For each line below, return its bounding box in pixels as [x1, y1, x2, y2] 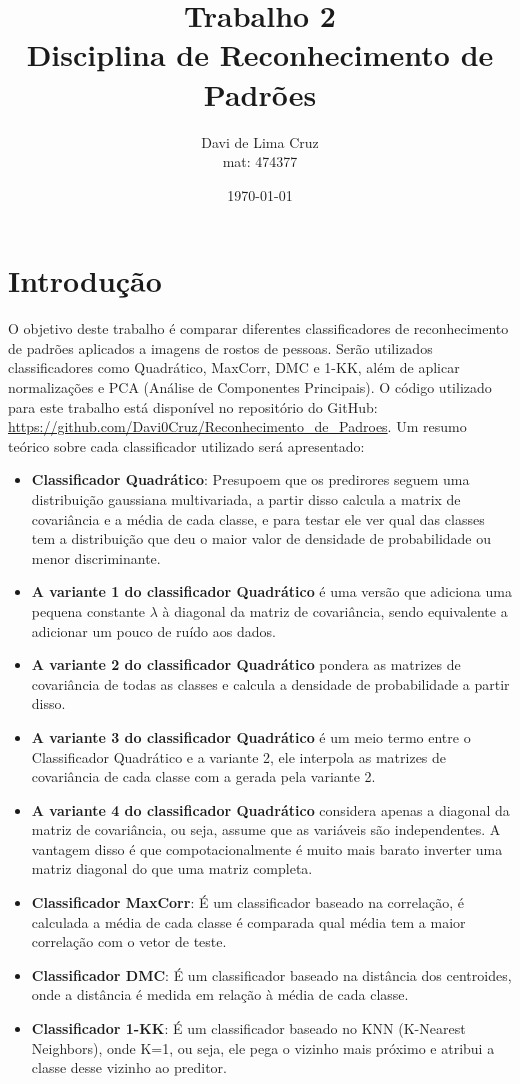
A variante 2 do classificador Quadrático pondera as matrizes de [31, 654, 461, 675]
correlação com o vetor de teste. [31, 931, 227, 952]
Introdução [8, 260, 162, 301]
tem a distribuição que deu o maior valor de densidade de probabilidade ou [31, 528, 492, 549]
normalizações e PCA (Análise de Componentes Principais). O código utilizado [8, 377, 492, 397]
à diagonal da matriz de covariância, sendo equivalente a [162, 600, 508, 621]
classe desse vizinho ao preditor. [31, 1057, 227, 1078]
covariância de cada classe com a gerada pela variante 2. [31, 766, 376, 787]
